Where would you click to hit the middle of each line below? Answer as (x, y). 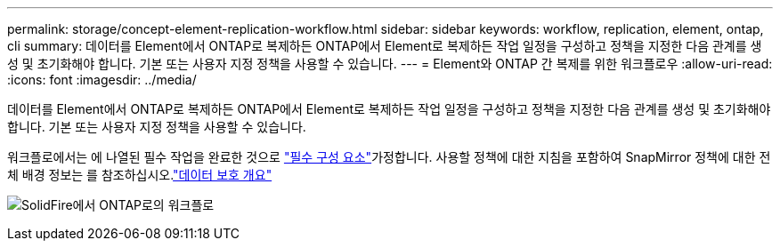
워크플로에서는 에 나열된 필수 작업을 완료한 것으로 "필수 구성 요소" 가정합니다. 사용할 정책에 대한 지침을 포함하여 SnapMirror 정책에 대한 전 (389, 157)
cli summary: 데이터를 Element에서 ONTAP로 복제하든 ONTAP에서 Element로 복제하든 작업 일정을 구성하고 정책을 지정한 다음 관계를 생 (385, 46)
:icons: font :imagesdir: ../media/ (102, 80)
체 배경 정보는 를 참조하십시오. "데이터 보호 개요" (140, 175)
